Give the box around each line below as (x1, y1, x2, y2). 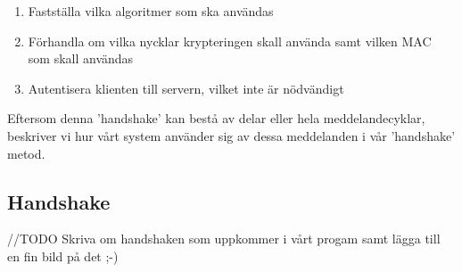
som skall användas (28, 49, 134, 68)
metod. (7, 144, 45, 162)
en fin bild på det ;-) (7, 246, 119, 265)
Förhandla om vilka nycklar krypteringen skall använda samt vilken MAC (28, 31, 432, 50)
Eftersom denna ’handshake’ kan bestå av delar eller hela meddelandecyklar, (7, 109, 425, 128)
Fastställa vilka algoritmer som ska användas (28, 2, 274, 20)
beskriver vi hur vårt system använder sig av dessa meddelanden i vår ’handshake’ (7, 126, 456, 144)
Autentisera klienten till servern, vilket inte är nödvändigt (28, 78, 344, 97)
